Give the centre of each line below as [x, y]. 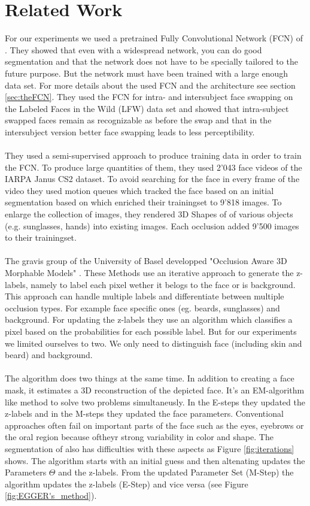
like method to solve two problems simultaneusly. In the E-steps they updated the [155, 402]
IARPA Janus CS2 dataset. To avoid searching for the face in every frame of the [152, 179]
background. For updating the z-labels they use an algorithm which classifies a [149, 319]
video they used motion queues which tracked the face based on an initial [139, 190]
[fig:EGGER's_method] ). [51, 496]
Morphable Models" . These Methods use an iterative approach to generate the [149, 272]
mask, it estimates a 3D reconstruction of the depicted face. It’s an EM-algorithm [155, 390]
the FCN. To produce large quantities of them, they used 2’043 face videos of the [154, 167]
